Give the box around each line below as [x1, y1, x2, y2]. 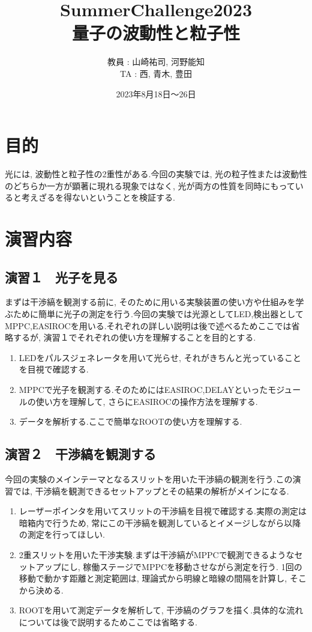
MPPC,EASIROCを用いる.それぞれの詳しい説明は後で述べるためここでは [5, 319, 292, 332]
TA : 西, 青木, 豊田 [120, 67, 192, 79]
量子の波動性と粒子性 [71, 20, 240, 45]
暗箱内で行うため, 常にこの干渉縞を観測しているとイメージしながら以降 [19, 516, 301, 529]
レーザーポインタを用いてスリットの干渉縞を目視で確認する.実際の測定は [19, 505, 307, 517]
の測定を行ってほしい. [19, 528, 105, 541]
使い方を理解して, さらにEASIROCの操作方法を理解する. [35, 395, 258, 407]
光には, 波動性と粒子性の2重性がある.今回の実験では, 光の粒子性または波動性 [5, 168, 307, 180]
